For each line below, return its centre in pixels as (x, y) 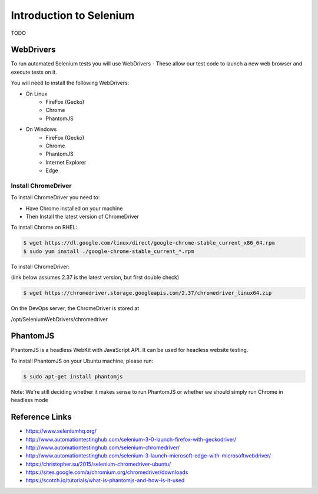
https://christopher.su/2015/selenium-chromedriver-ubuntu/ (98, 464)
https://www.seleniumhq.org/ (61, 431)
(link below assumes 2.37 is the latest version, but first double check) (95, 278)
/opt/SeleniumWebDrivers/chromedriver (59, 319)
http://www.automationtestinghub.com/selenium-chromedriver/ (102, 447)
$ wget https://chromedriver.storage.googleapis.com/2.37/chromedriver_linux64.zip (148, 293)
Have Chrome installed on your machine (74, 208)
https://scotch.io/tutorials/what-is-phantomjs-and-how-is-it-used (105, 480)
